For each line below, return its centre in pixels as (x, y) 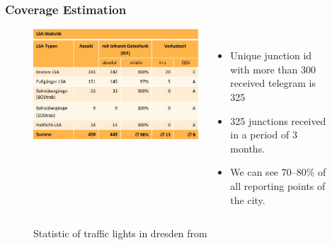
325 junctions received (278, 120)
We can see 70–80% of (278, 172)
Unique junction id (271, 55)
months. (248, 148)
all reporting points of (278, 185)
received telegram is (273, 83)
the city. (248, 199)
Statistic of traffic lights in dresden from (120, 233)
